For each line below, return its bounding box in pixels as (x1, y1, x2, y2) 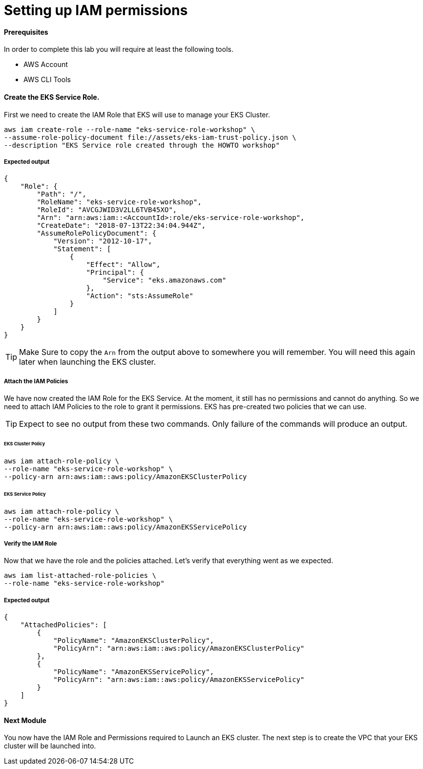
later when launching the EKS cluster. (19, 357, 156, 367)
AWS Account (23, 60, 68, 69)
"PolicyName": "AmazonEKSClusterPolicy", (53, 637, 214, 645)
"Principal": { (86, 268, 144, 277)
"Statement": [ (53, 245, 111, 253)
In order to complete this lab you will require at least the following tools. (4, 45, 233, 54)
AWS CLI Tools (23, 75, 71, 84)
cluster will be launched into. (4, 742, 96, 750)
